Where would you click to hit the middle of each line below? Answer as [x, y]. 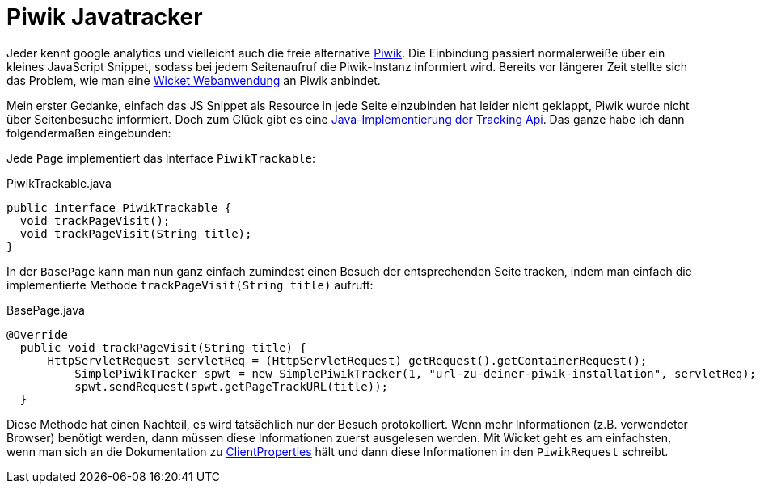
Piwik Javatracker [105, 17]
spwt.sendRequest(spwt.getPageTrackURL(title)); [232, 386]
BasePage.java [46, 310]
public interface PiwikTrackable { [119, 207]
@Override [37, 334]
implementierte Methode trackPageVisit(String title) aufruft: [190, 285]
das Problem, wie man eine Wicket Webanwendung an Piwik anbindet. [194, 80]
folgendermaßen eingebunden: [89, 133]
